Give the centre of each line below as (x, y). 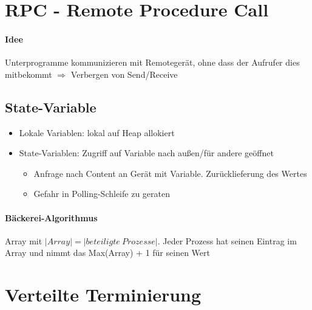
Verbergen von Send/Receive (124, 74)
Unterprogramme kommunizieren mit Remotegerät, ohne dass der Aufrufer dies (152, 62)
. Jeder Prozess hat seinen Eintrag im (227, 240)
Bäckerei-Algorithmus (51, 217)
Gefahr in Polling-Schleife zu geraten (102, 194)
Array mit (24, 240)
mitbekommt (29, 74)
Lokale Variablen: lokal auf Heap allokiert (97, 132)
